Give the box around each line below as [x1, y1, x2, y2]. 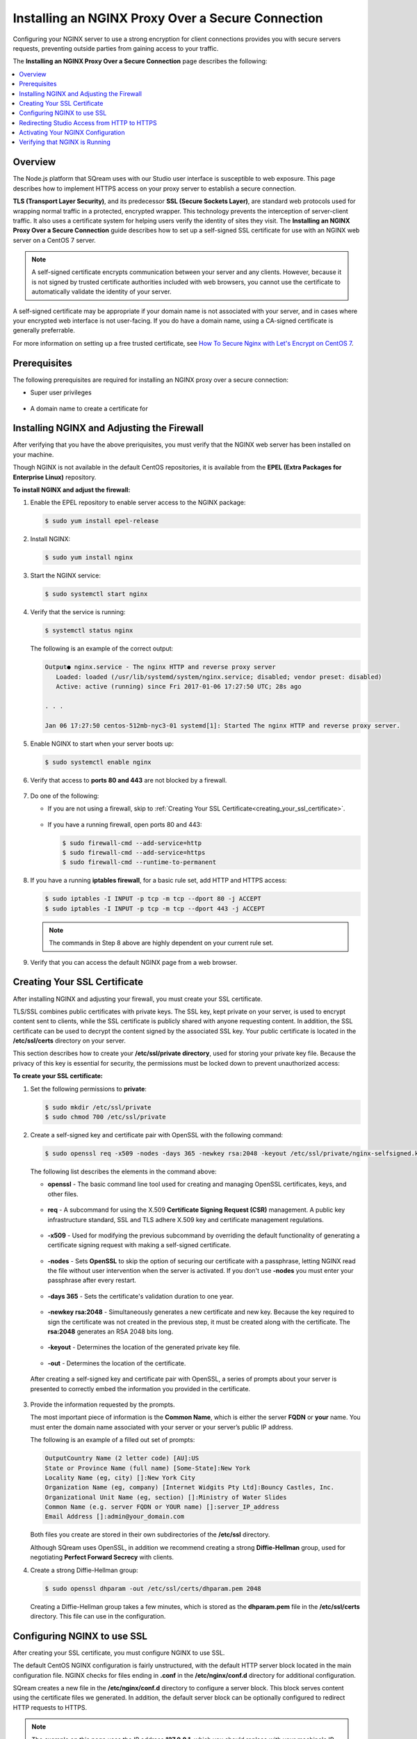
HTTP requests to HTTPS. [13, 1703, 87, 1711]
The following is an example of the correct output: [30, 644, 174, 653]
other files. [47, 1189, 79, 1198]
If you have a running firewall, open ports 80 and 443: [47, 820, 202, 828]
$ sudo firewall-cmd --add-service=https [62, 849, 206, 857]
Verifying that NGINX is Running [19, 138, 111, 146]
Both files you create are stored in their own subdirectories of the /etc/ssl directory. [30, 1530, 270, 1539]
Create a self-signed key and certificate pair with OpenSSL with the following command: [30, 1130, 284, 1139]
